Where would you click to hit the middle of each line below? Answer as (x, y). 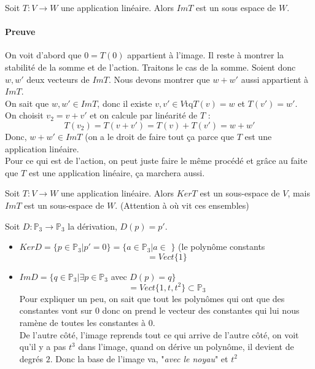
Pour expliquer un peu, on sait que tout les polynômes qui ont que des (152, 298)
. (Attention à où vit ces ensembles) (182, 205)
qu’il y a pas (43, 347)
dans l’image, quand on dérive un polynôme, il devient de (186, 347)
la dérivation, (92, 226)
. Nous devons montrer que (159, 79)
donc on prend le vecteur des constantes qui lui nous (201, 310)
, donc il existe (125, 103)
